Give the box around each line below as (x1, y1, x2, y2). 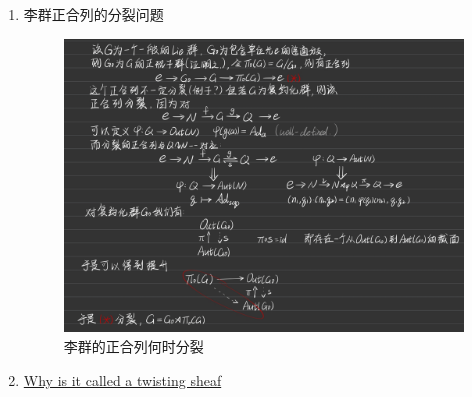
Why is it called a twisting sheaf (23, 369, 222, 390)
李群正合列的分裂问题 (23, 4, 164, 24)
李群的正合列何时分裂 (63, 336, 204, 357)
